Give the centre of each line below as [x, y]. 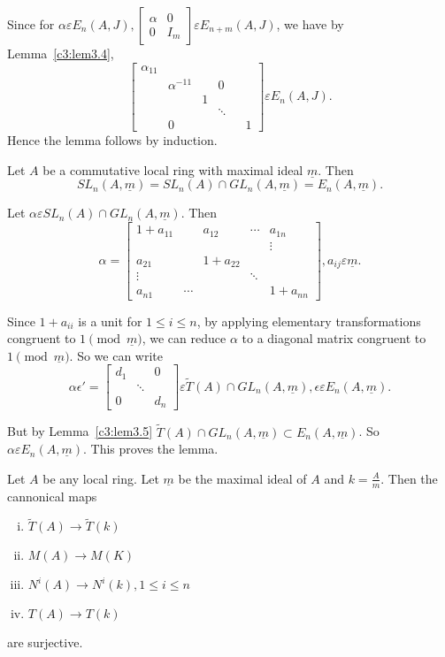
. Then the [409, 478]
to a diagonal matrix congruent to [334, 338]
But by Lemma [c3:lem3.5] [80, 431]
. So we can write [116, 355]
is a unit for [110, 321]
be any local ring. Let [101, 478]
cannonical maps [52, 496]
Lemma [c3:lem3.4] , [61, 53]
